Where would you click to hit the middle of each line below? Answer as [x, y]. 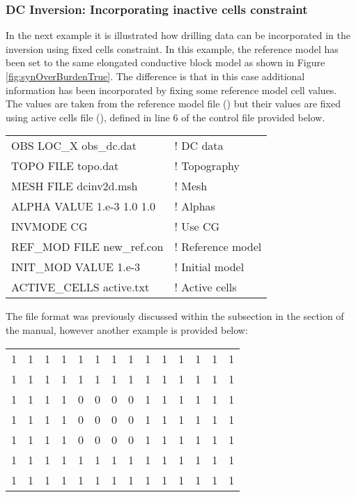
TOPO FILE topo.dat [65, 166]
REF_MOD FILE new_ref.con [87, 247]
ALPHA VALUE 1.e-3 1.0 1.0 [84, 206]
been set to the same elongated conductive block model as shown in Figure [165, 62]
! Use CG [197, 227]
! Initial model [209, 267]
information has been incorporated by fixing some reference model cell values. [171, 90]
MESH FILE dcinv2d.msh [75, 186]
